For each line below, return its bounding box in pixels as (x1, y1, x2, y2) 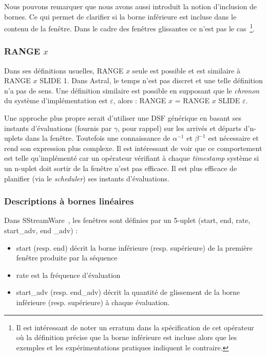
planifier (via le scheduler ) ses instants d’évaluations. (4, 173, 169, 183)
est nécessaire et (208, 133, 259, 143)
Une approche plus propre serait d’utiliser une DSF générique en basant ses (4, 113, 241, 123)
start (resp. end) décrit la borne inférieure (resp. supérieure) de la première (16, 242, 253, 253)
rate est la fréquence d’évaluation (16, 269, 121, 280)
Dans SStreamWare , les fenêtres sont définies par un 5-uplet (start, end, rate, (4, 215, 251, 226)
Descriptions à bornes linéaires (4, 195, 134, 208)
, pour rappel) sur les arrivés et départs (118, 122, 242, 133)
